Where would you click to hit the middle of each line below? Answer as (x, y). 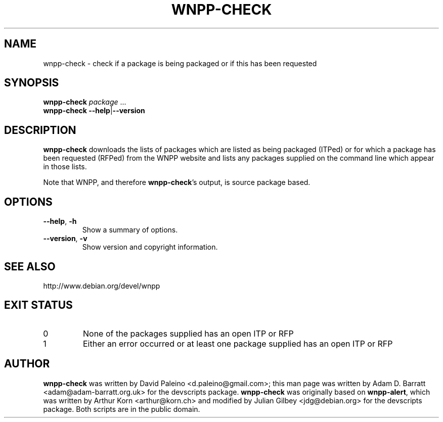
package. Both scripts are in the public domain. (122, 409)
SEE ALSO (30, 266)
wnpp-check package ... (85, 102)
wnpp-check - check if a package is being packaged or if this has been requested (180, 63)
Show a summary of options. (130, 230)
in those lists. (65, 167)
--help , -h (60, 221)
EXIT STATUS (38, 305)
